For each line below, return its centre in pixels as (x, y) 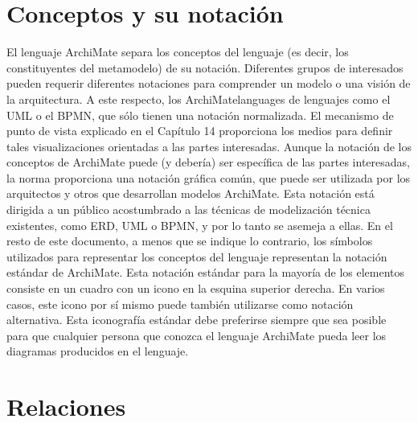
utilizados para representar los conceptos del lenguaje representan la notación (197, 256)
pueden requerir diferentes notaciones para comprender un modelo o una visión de (209, 83)
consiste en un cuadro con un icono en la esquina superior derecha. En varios (196, 288)
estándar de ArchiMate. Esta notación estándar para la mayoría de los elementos (206, 272)
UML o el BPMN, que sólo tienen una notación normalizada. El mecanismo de (200, 115)
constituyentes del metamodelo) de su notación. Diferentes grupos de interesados (205, 67)
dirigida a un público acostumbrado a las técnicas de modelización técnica (189, 209)
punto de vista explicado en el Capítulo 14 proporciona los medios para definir (200, 131)
